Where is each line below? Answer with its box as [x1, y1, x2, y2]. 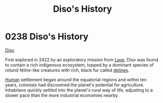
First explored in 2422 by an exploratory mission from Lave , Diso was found [5, 56, 159, 62]
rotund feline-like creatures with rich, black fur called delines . [5, 67, 130, 73]
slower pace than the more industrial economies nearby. [5, 92, 119, 98]
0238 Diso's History [5, 31, 89, 42]
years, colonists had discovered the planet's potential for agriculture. [5, 82, 144, 88]
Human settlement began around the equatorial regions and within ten [5, 77, 147, 82]
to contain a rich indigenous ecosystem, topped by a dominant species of [5, 62, 154, 68]
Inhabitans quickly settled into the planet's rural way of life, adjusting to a [5, 87, 153, 93]
